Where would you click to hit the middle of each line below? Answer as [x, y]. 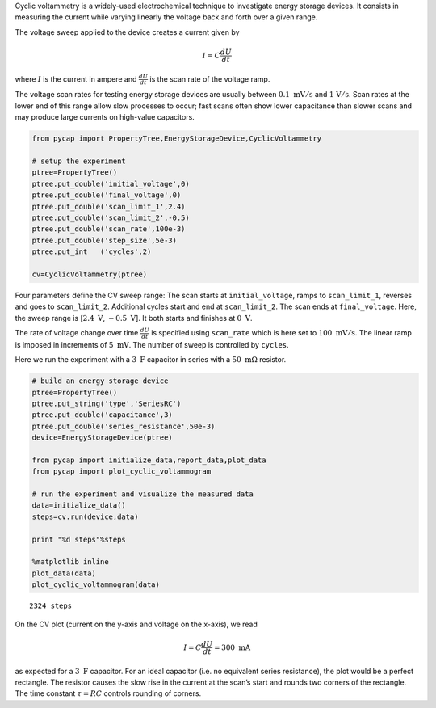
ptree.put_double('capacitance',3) [102, 415]
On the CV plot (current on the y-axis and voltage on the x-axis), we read [136, 624]
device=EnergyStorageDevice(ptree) [102, 438]
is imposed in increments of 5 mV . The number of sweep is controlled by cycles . [152, 344]
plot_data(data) [64, 573]
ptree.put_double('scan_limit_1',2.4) [109, 206]
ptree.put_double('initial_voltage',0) [111, 183]
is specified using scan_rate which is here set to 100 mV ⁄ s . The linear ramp [281, 333]
